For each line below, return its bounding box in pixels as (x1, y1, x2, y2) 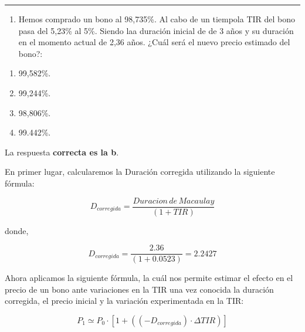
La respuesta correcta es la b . (5, 145, 119, 158)
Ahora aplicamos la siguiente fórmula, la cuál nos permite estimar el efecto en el (5, 272, 293, 284)
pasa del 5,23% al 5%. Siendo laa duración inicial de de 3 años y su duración (18, 24, 294, 36)
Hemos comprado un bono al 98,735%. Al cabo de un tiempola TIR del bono (18, 13, 296, 25)
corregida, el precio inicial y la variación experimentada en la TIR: (5, 294, 244, 307)
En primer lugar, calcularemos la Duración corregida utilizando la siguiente (5, 165, 275, 178)
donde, (5, 224, 29, 236)
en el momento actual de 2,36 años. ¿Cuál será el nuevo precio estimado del (18, 36, 290, 48)
